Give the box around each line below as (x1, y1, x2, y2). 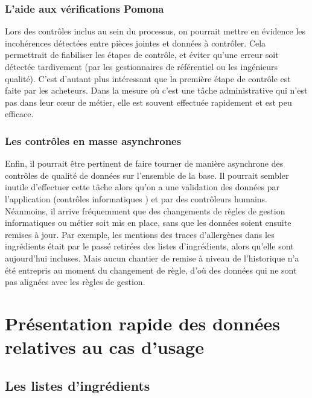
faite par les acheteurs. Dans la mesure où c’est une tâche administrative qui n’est (5, 84, 308, 97)
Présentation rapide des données (5, 310, 281, 335)
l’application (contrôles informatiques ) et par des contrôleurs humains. (5, 192, 267, 205)
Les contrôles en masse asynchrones (5, 133, 182, 148)
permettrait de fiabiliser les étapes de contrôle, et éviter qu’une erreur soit (5, 48, 279, 61)
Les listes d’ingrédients (5, 376, 150, 394)
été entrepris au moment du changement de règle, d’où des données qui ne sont (5, 263, 297, 276)
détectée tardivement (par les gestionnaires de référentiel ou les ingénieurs (5, 60, 278, 72)
